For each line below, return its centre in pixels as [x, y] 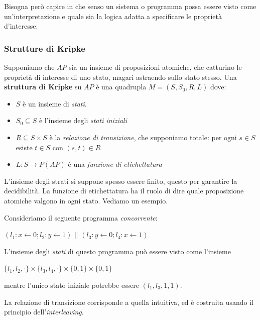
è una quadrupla [121, 87]
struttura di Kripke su [43, 87]
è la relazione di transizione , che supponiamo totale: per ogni [143, 137]
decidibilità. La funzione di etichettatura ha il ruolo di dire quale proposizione [124, 191]
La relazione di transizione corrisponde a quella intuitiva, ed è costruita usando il [129, 302]
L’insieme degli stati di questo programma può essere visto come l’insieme [117, 251]
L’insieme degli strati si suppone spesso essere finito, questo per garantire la [121, 181]
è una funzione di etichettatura [115, 164]
